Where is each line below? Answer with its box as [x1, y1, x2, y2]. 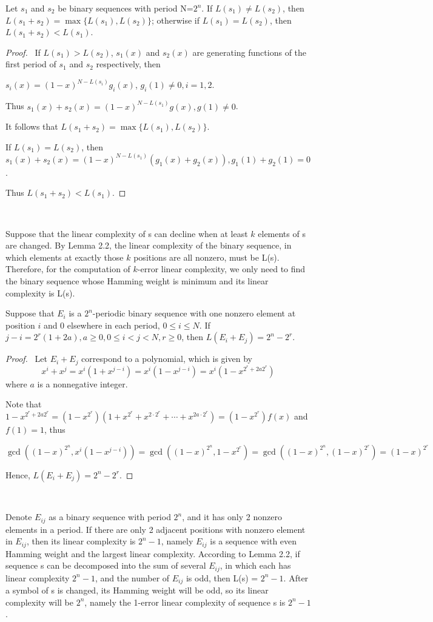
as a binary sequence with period [49, 510, 171, 523]
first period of [5, 58, 56, 70]
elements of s [258, 227, 306, 239]
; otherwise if [151, 13, 200, 26]
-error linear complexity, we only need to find [137, 263, 306, 275]
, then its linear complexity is [26, 535, 136, 547]
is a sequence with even [210, 535, 297, 547]
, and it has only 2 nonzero [182, 510, 282, 523]
